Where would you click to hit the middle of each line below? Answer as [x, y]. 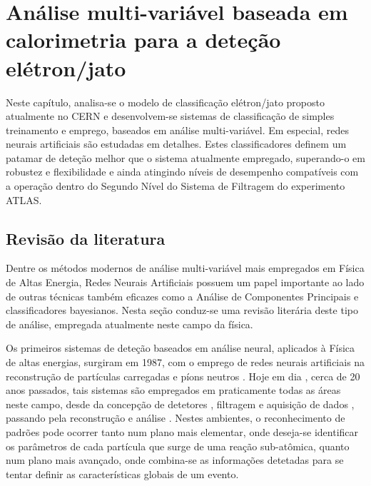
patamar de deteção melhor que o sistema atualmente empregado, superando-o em [185, 157]
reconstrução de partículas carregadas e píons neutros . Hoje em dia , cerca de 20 [183, 376]
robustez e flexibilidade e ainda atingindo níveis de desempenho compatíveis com [182, 172]
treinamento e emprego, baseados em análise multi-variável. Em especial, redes [177, 130]
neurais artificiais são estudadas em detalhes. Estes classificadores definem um [176, 144]
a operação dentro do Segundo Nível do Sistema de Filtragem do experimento [176, 186]
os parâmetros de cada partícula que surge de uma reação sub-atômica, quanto [178, 446]
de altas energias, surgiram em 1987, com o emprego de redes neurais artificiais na [185, 362]
